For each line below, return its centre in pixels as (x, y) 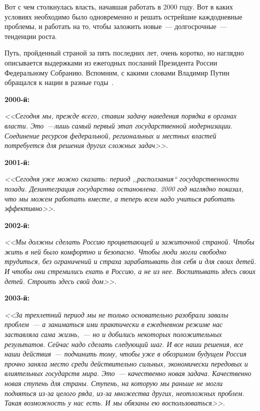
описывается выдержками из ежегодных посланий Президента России (111, 62)
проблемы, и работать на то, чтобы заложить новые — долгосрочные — (116, 26)
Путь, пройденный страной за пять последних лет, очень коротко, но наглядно (124, 53)
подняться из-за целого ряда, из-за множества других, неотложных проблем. (124, 393)
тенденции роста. (31, 36)
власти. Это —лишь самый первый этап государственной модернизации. (119, 125)
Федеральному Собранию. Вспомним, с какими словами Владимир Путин (117, 72)
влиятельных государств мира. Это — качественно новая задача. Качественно (128, 373)
